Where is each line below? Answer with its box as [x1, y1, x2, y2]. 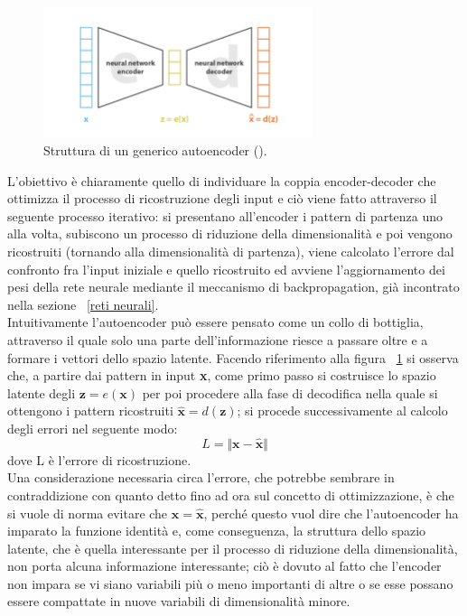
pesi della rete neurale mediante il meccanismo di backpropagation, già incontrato [7, 277, 460, 296]
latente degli [7, 383, 76, 402]
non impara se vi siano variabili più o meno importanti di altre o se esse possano [7, 574, 453, 593]
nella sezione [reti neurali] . [7, 294, 159, 313]
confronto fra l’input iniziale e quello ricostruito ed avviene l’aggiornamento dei [7, 259, 445, 278]
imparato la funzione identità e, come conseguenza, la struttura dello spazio [7, 521, 426, 540]
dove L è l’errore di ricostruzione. [7, 450, 191, 469]
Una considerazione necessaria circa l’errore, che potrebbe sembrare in [7, 468, 395, 487]
